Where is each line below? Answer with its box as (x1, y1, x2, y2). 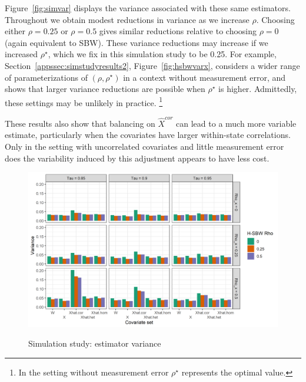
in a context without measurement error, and (123, 71, 286, 83)
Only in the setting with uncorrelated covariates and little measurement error (5, 140, 284, 152)
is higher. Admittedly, (218, 83, 297, 95)
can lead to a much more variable (176, 117, 297, 129)
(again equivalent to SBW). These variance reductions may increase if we (5, 36, 268, 48)
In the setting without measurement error (18, 365, 169, 378)
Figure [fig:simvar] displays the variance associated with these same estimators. (5, 2, 291, 14)
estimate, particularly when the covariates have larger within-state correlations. (5, 129, 291, 141)
